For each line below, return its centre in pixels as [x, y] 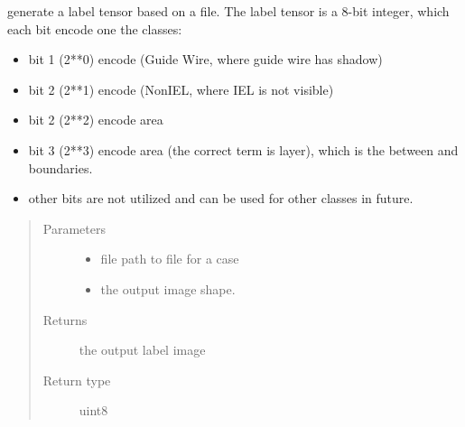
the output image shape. [168, 288]
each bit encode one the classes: [95, 28]
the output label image [142, 350]
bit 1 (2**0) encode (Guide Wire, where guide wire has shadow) [205, 59]
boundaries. [60, 167]
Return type [77, 380]
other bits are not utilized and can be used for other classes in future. [221, 198]
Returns [65, 319]
